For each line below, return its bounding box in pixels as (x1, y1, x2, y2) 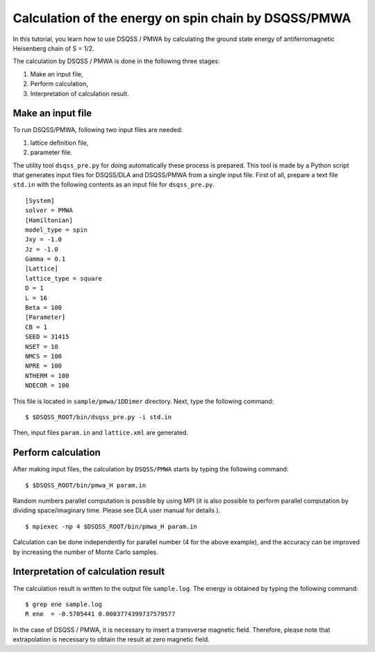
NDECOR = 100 (25, 382, 69, 389)
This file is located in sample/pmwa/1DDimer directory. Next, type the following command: (12, 397, 274, 405)
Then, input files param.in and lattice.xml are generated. (12, 428, 189, 437)
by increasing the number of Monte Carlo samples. (12, 548, 158, 556)
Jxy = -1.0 (25, 236, 62, 243)
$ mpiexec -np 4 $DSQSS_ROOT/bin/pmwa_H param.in (25, 522, 198, 530)
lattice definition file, (30, 138, 89, 147)
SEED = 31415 (25, 333, 69, 341)
